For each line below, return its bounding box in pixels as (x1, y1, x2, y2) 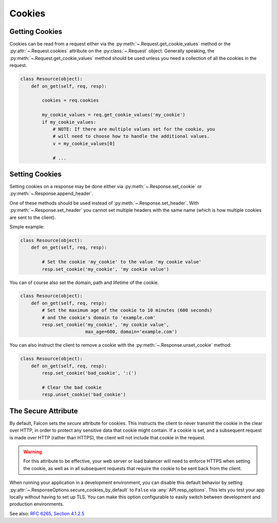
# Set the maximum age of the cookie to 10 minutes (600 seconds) (42, 308, 213, 313)
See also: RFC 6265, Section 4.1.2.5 (9, 510, 85, 516)
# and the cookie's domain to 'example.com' (42, 314, 156, 320)
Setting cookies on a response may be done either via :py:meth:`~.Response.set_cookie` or (9, 184, 202, 190)
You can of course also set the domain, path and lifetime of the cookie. (9, 279, 159, 286)
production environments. (9, 501, 64, 507)
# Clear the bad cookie (42, 385, 102, 390)
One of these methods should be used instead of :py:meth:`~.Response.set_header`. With (9, 200, 200, 206)
